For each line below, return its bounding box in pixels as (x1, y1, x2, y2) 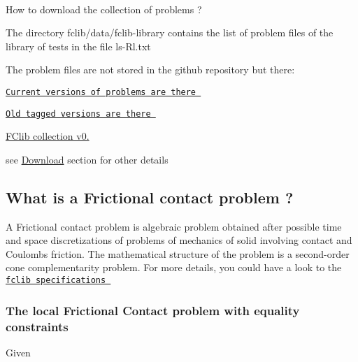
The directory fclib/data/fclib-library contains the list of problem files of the (6, 25, 334, 40)
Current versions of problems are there (6, 87, 196, 97)
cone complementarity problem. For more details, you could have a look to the (6, 260, 342, 275)
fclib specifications (6, 275, 106, 286)
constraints (6, 317, 69, 335)
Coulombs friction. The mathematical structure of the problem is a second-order (6, 246, 350, 261)
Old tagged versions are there (6, 108, 151, 119)
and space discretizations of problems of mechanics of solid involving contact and (6, 233, 352, 247)
